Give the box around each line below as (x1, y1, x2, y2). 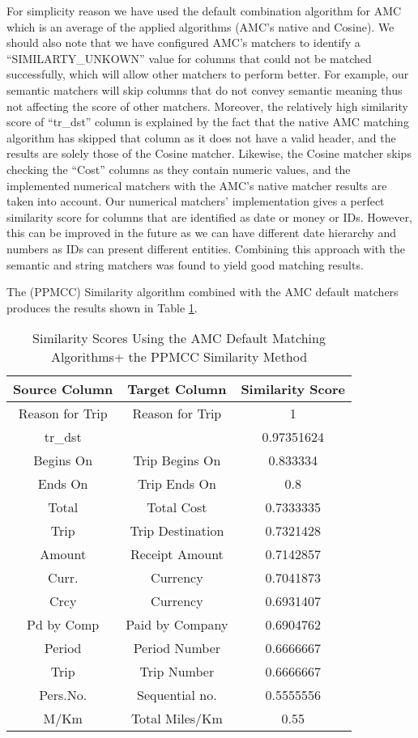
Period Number (133, 638, 221, 658)
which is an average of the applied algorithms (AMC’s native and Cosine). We (6, 18, 395, 35)
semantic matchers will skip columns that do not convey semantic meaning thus (6, 81, 403, 98)
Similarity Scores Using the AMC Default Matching (32, 329, 326, 348)
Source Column (13, 380, 113, 399)
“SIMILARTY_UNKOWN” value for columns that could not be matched (6, 49, 372, 66)
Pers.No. (39, 685, 87, 705)
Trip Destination (130, 521, 224, 541)
